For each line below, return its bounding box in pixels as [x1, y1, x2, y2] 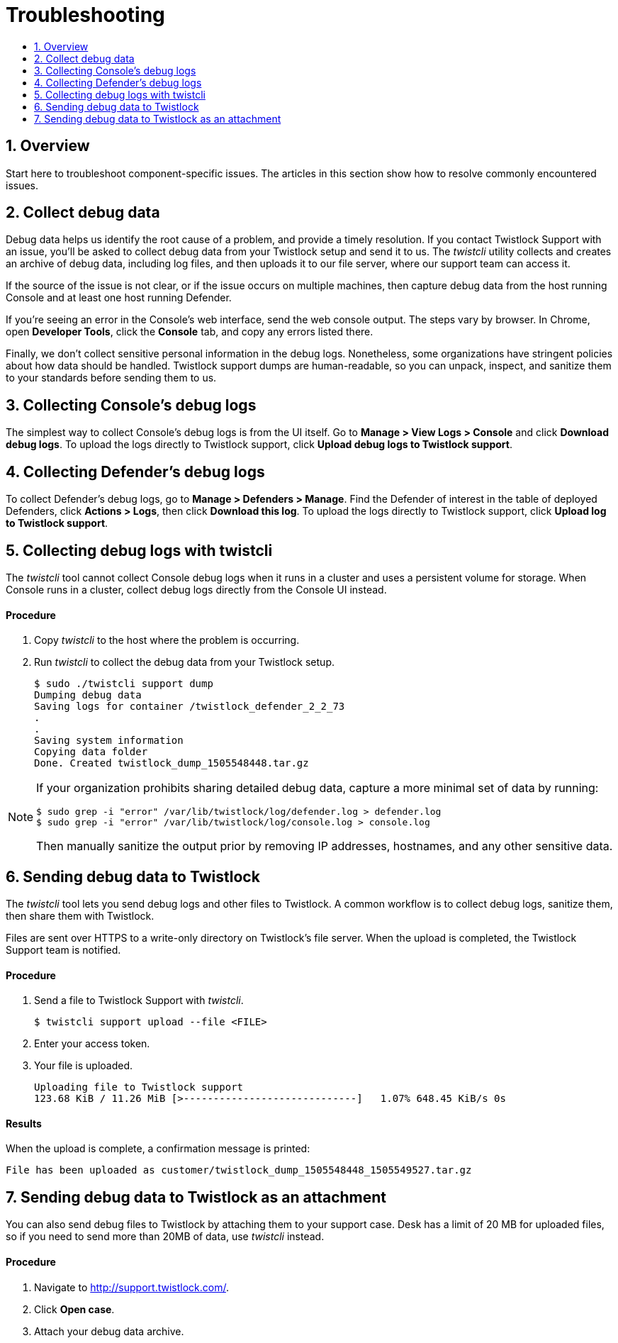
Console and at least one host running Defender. [6, 291, 232, 304]
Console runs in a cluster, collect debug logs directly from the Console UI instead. [6, 583, 387, 596]
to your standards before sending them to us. [6, 372, 217, 384]
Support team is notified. [6, 944, 121, 957]
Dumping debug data [34, 689, 142, 701]
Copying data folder [34, 746, 148, 758]
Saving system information [34, 735, 184, 747]
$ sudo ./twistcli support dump [34, 678, 213, 690]
